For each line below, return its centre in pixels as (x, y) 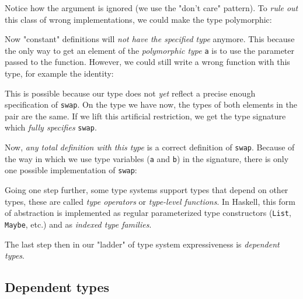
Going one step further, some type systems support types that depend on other (147, 190)
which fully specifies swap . (51, 127)
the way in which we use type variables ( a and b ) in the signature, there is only (147, 158)
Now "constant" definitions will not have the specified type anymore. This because (150, 39)
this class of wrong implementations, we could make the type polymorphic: (138, 19)
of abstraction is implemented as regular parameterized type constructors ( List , (148, 213)
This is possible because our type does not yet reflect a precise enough (130, 93)
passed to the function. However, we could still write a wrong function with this (147, 62)
